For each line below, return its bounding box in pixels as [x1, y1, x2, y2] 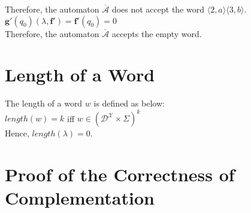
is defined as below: [93, 97, 165, 109]
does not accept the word [111, 3, 205, 15]
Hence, [5, 127, 29, 139]
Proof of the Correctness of [5, 162, 235, 187]
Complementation [5, 185, 155, 210]
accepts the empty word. [111, 27, 202, 39]
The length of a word [5, 97, 83, 109]
